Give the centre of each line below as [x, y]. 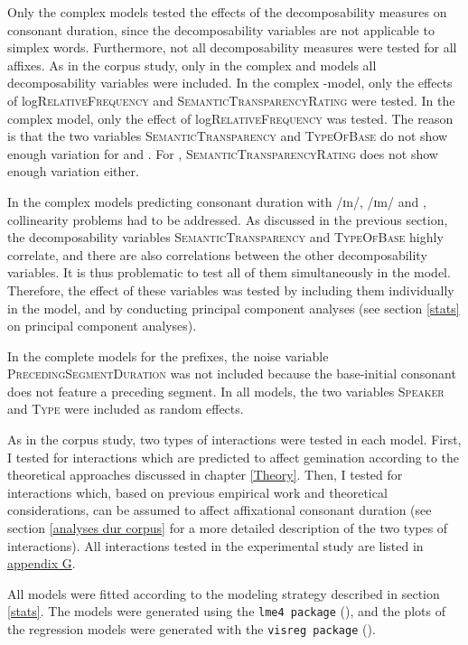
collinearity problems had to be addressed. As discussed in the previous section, [228, 219]
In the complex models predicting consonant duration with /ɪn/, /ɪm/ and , [217, 201]
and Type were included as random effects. [126, 409]
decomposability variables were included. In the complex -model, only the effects [230, 83]
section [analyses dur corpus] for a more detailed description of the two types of [228, 528]
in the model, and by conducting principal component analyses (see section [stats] [234, 308]
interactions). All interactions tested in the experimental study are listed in [215, 545]
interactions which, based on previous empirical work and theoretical [197, 492]
